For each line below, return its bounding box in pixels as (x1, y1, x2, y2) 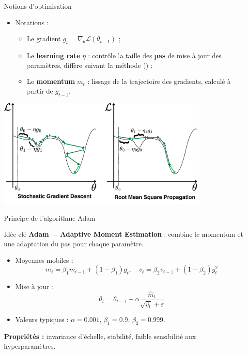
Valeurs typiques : (15, 314, 69, 324)
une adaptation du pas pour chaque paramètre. (4, 239, 144, 249)
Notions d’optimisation (4, 1, 72, 11)
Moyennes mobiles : (15, 255, 73, 265)
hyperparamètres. (4, 340, 56, 351)
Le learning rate (27, 50, 80, 60)
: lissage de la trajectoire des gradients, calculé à (87, 76, 231, 86)
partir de (27, 85, 53, 96)
